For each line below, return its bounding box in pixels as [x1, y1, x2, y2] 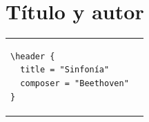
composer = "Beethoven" [20, 79, 129, 89]
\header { [10, 51, 55, 61]
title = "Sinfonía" [20, 65, 110, 75]
